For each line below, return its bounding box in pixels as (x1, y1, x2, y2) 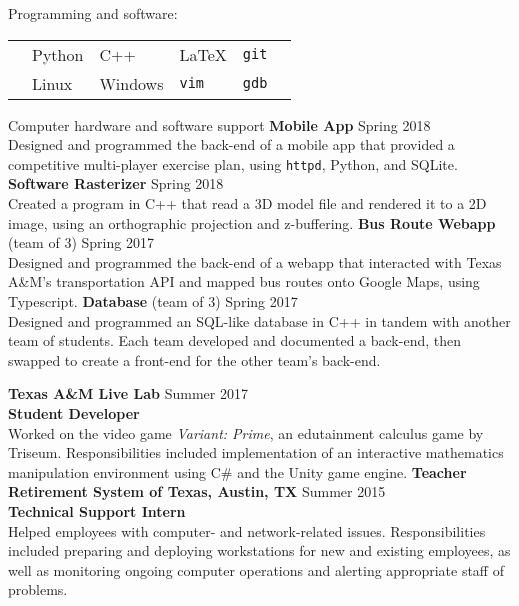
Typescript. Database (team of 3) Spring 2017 (8, 291, 298, 311)
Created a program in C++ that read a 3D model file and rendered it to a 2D (8, 193, 487, 214)
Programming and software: (8, 3, 178, 23)
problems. (8, 579, 68, 600)
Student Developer (8, 402, 140, 423)
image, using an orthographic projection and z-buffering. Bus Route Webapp (8, 212, 496, 233)
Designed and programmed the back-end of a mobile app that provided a (8, 134, 455, 155)
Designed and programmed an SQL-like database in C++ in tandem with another (8, 310, 511, 331)
